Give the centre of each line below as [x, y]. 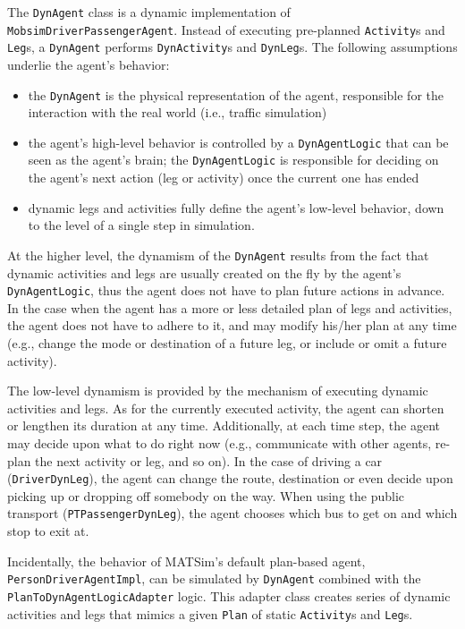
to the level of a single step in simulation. [141, 225]
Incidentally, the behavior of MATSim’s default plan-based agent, [186, 561]
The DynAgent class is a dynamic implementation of [149, 12]
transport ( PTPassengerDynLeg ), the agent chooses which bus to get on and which [232, 513]
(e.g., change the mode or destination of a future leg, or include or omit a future [227, 343]
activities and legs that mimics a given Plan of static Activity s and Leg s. [210, 613]
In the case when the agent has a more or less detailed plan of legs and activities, [230, 307]
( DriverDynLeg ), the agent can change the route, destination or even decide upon [230, 478]
